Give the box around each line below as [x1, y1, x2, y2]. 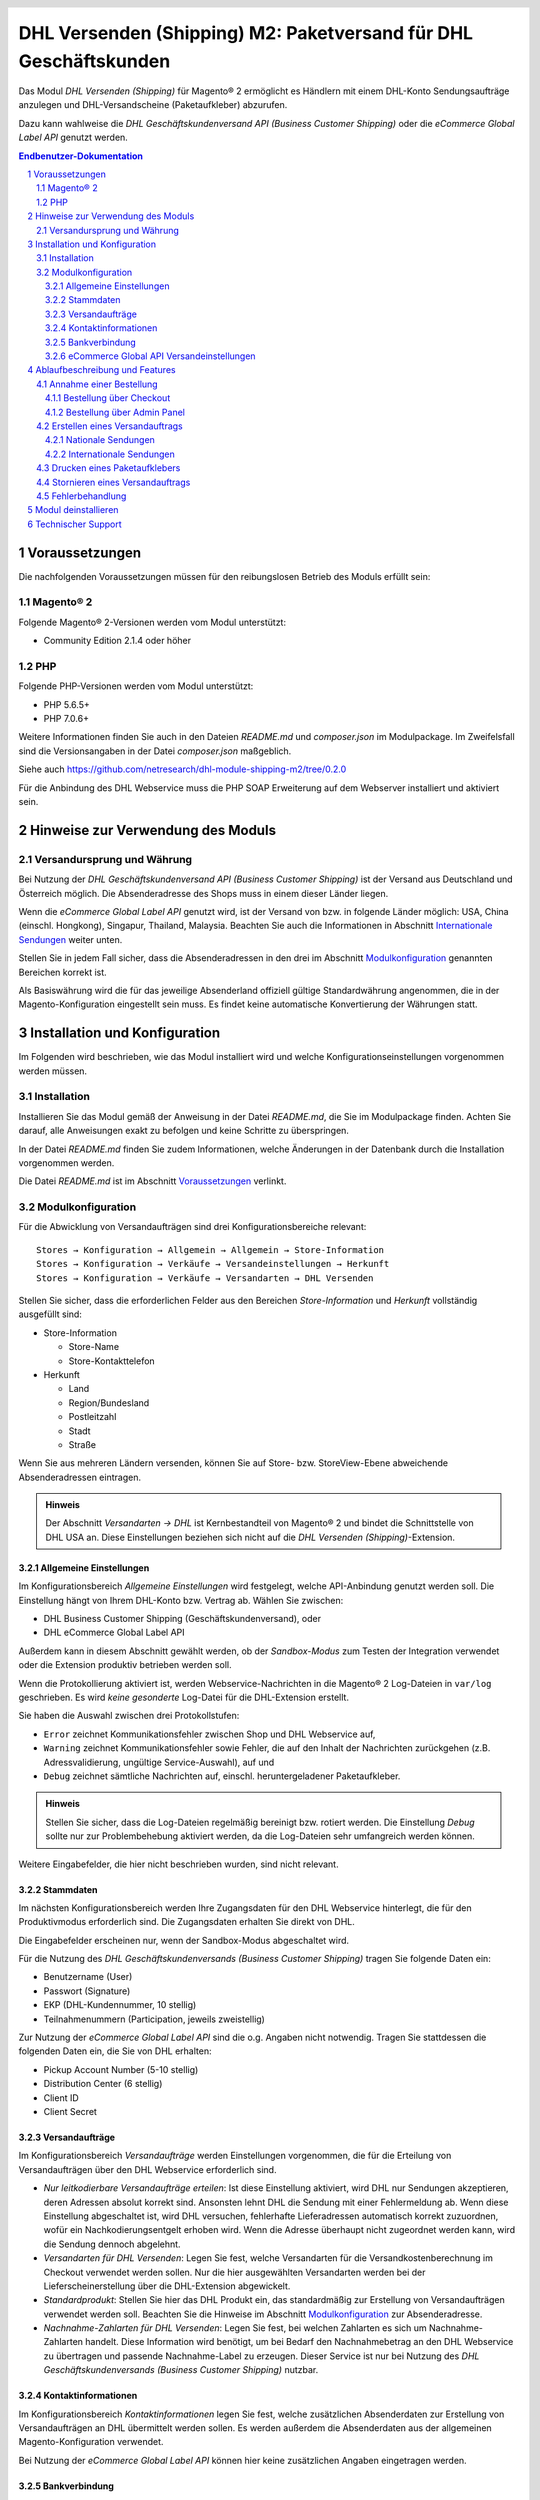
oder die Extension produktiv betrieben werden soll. [18, 1659, 232, 1671]
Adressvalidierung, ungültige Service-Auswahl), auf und [43, 1756, 275, 1768]
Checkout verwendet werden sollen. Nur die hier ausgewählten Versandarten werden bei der [43, 2266, 426, 2278]
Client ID [43, 2091, 79, 2104]
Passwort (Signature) [43, 1985, 131, 1997]
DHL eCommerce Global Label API [43, 1626, 185, 1639]
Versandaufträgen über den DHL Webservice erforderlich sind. [18, 2163, 277, 2175]
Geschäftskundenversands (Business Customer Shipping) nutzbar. [43, 2364, 319, 2376]
